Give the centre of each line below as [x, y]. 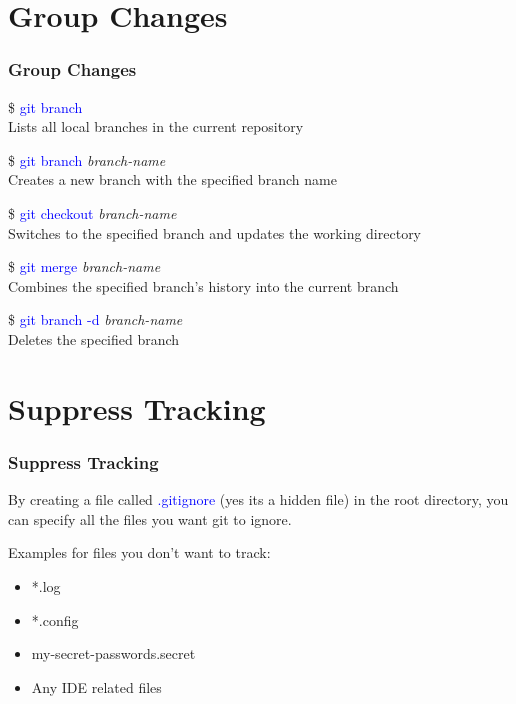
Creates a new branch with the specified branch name [172, 179]
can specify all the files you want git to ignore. [150, 518]
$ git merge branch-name [84, 266]
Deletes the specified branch [94, 338]
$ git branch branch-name [87, 159]
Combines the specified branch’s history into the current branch [203, 285]
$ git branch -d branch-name [95, 319]
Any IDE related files [96, 686]
